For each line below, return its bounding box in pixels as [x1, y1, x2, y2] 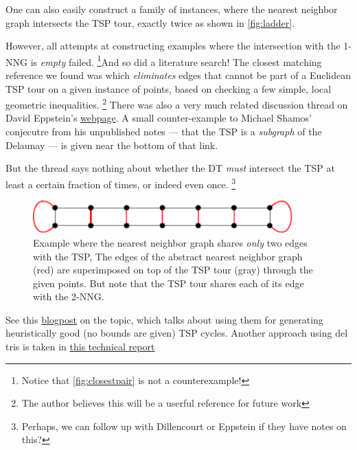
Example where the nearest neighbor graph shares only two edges [33, 235, 308, 249]
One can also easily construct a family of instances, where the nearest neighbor [5, 2, 338, 16]
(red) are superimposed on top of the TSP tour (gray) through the [33, 262, 313, 277]
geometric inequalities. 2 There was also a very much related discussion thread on [5, 95, 348, 111]
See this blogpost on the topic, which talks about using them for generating [5, 312, 323, 326]
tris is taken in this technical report [5, 339, 155, 354]
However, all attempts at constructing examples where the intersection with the [5, 38, 341, 53]
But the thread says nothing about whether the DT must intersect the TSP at [5, 161, 335, 175]
